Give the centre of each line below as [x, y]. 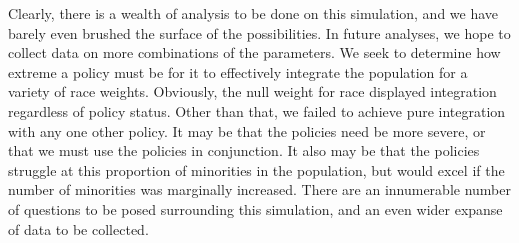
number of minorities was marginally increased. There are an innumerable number [259, 189]
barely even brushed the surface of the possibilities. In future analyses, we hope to [259, 32]
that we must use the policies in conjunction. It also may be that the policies [244, 150]
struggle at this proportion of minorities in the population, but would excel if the [256, 169]
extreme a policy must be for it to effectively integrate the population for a [238, 71]
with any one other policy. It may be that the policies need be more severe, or [247, 130]
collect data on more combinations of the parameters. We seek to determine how [254, 52]
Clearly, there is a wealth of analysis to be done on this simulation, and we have [253, 13]
